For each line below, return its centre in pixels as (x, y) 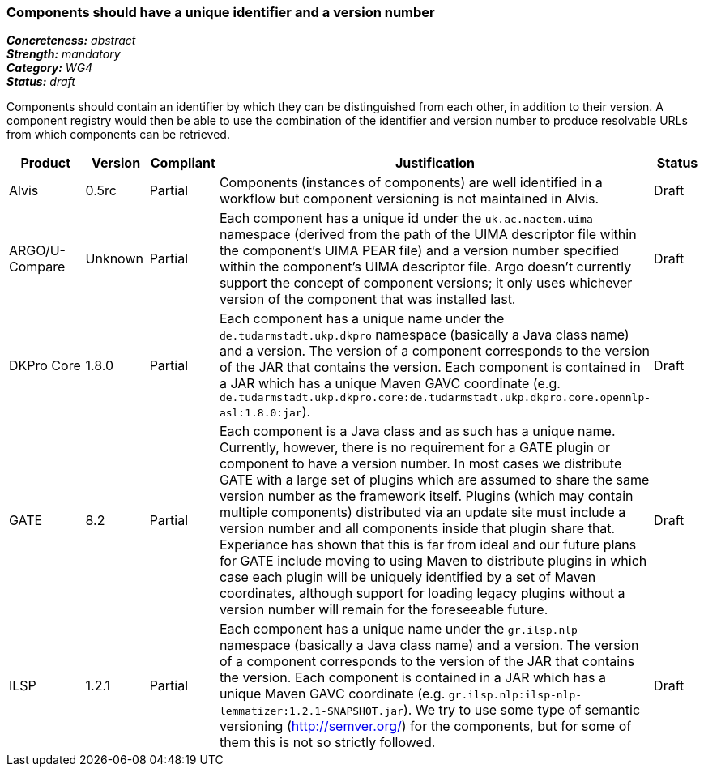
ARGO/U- (37, 251)
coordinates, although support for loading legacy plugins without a (422, 594)
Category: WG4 (50, 68)
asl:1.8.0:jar (260, 413)
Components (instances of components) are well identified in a (411, 183)
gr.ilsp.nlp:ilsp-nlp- (515, 695)
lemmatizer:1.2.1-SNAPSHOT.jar (311, 711)
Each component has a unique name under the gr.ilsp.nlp (398, 629)
